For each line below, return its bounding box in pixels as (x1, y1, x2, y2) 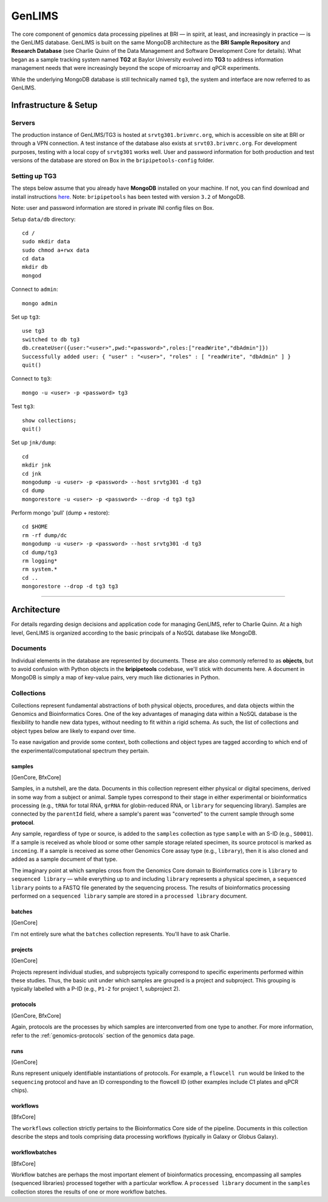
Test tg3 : (11, 403, 35, 410)
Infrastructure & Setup (11, 100, 98, 110)
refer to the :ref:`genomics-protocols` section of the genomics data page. (11, 1032, 195, 1039)
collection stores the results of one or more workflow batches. (11, 1188, 167, 1195)
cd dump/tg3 (22, 549, 58, 556)
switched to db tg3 (22, 336, 80, 343)
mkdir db (22, 263, 48, 271)
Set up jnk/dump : (11, 439, 56, 446)
